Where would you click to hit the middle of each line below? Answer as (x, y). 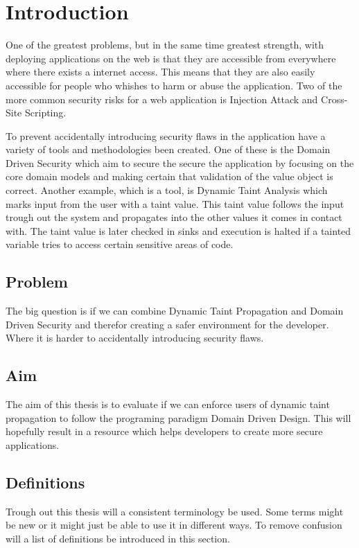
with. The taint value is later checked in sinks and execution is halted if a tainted (178, 230)
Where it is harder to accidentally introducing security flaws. (135, 338)
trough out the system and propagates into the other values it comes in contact (174, 217)
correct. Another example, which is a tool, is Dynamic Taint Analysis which (167, 190)
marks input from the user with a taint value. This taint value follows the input (175, 203)
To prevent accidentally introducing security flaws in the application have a (166, 135)
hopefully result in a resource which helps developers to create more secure (164, 431)
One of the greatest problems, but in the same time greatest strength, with (165, 45)
